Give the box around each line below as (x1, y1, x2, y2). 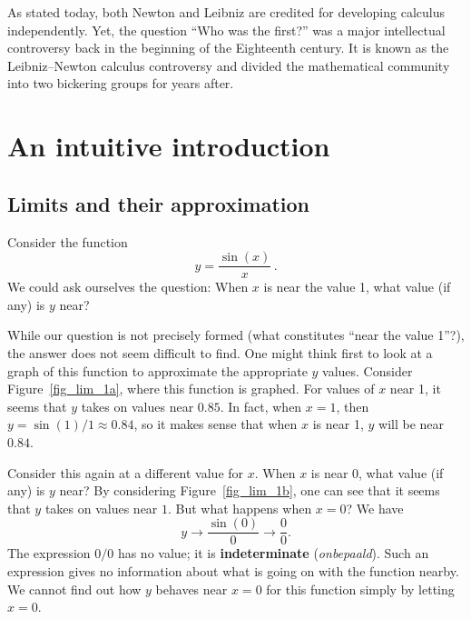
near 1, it (389, 379, 441, 398)
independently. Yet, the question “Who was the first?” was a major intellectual (7, 20, 446, 39)
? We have (346, 498, 404, 517)
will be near (378, 414, 445, 434)
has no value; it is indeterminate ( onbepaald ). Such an (117, 544, 429, 563)
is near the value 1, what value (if (263, 277, 451, 296)
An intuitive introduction (7, 127, 330, 165)
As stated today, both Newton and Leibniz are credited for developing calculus (7, 3, 446, 21)
